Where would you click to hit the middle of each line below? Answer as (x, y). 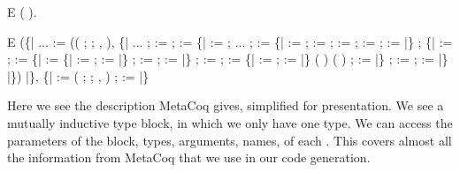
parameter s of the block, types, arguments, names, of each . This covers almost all (230, 140)
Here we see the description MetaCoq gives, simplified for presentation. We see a (226, 105)
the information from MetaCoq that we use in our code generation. (189, 157)
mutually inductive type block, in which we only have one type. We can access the (230, 122)
